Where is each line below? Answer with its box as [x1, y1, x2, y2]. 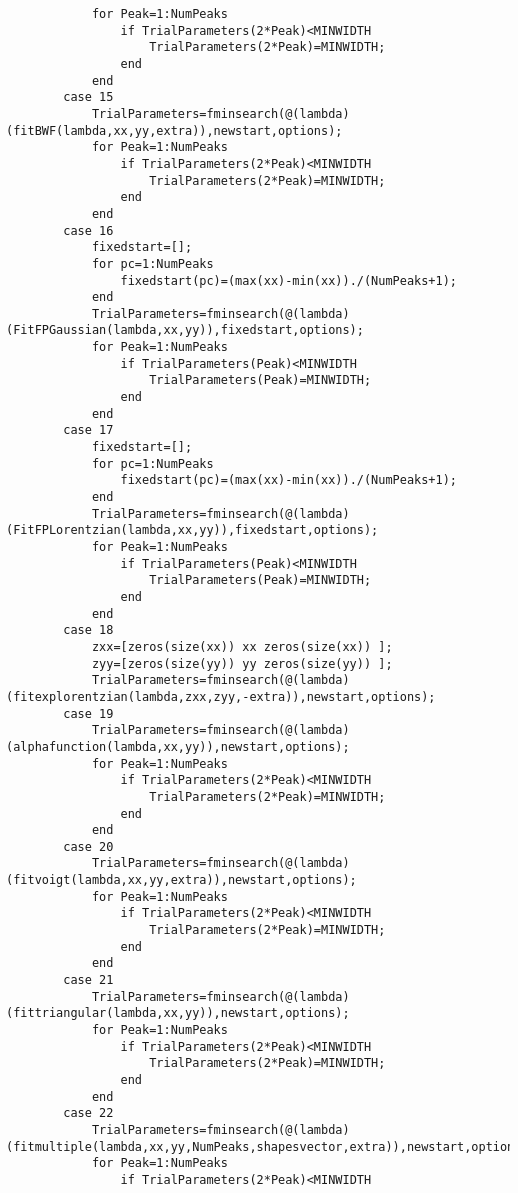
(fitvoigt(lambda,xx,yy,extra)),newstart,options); [6, 873, 357, 888]
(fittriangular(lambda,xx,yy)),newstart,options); [6, 1006, 350, 1021]
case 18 [63, 623, 114, 638]
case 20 [63, 839, 114, 854]
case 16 [63, 223, 114, 238]
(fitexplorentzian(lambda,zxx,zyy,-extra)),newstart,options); [6, 689, 436, 704]
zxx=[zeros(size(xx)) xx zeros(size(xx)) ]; [91, 639, 393, 654]
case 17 [63, 423, 114, 438]
